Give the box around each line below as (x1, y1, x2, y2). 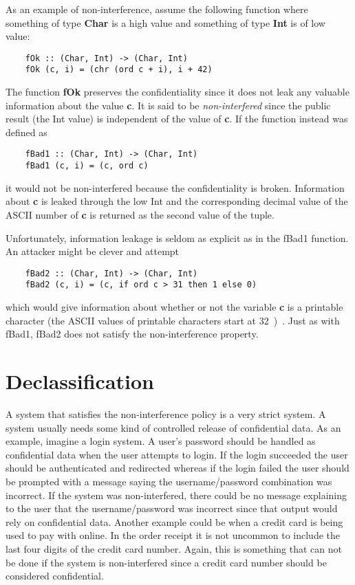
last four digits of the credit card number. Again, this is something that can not (6, 541, 343, 555)
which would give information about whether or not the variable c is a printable (6, 300, 343, 314)
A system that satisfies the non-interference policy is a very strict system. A (6, 406, 326, 421)
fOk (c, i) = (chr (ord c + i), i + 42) (25, 65, 213, 75)
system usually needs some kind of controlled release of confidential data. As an (6, 420, 341, 434)
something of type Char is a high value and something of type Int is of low (6, 15, 325, 30)
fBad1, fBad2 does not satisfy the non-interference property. (6, 327, 259, 341)
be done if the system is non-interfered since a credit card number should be (6, 555, 327, 569)
